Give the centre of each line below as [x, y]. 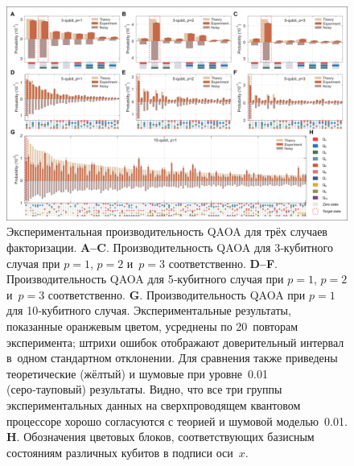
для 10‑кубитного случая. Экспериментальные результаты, [149, 310]
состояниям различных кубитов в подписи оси [120, 452]
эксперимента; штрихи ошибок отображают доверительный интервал [175, 342]
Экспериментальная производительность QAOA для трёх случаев [167, 231]
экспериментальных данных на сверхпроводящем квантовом [154, 404]
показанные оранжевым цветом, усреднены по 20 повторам [152, 326]
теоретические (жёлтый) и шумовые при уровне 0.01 [137, 373]
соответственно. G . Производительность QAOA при [177, 294]
